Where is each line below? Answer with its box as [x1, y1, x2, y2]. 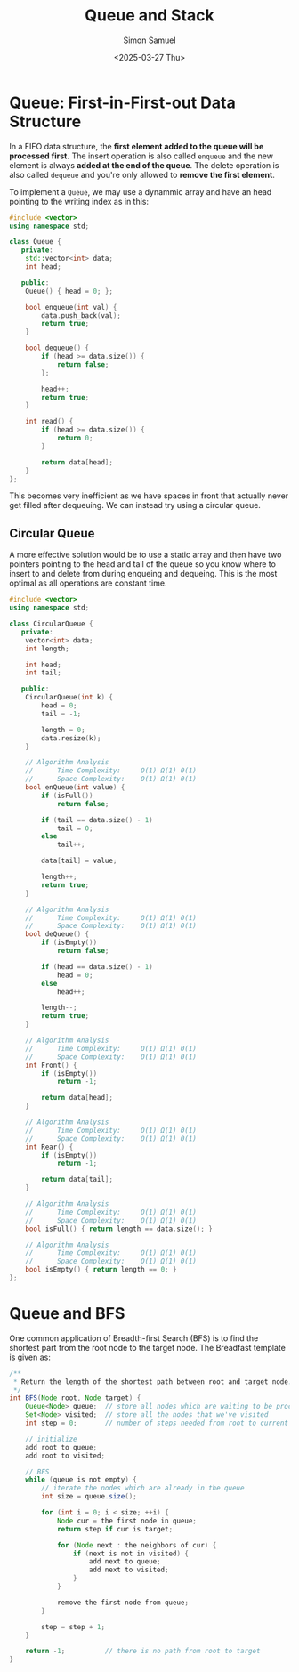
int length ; [25, 644, 69, 653]
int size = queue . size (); [41, 1492, 138, 1501]
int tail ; [25, 668, 62, 677]
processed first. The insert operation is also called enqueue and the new [9, 150, 274, 161]
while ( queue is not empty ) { [25, 1475, 138, 1484]
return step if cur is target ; [56, 1524, 174, 1533]
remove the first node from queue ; [56, 1598, 190, 1607]
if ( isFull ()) [41, 791, 93, 800]
